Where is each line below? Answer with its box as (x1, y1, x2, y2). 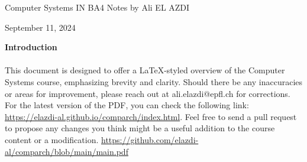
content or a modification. (5, 133, 99, 145)
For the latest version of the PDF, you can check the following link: (5, 99, 249, 111)
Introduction (5, 41, 57, 53)
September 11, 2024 (5, 21, 76, 33)
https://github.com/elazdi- (101, 133, 199, 145)
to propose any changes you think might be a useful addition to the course (5, 122, 275, 134)
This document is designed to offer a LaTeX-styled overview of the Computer (5, 64, 285, 76)
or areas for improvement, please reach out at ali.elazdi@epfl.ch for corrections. (5, 87, 290, 99)
